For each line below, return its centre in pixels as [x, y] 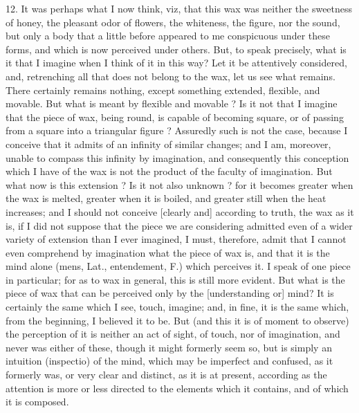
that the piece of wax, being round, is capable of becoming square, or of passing [175, 117]
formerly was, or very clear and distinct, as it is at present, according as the [166, 375]
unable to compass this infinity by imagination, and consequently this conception [177, 157]
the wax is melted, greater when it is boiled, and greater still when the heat [166, 198]
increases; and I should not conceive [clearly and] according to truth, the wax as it [180, 211]
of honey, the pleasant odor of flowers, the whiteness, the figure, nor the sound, [173, 22]
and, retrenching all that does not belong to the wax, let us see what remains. [171, 76]
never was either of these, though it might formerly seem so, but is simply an [169, 347]
